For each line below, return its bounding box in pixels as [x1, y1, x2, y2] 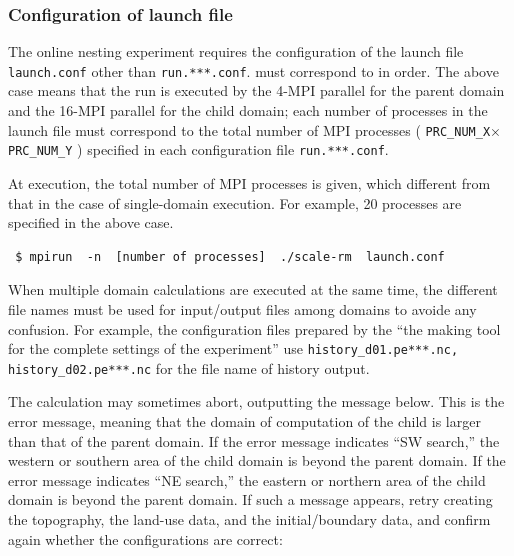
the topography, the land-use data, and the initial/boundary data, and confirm [8, 509, 491, 529]
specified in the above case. [8, 212, 174, 233]
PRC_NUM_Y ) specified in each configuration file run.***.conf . [8, 139, 389, 160]
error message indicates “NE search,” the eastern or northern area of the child [8, 469, 486, 490]
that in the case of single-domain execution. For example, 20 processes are [8, 192, 462, 213]
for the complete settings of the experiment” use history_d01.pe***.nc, [8, 338, 459, 359]
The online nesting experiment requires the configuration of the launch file [8, 41, 464, 62]
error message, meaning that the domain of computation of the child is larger [8, 411, 481, 432]
